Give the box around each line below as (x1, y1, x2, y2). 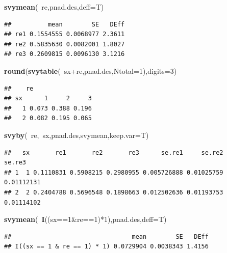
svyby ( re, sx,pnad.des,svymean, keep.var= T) (4, 129, 149, 140)
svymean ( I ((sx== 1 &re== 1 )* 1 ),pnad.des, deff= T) (4, 214, 167, 224)
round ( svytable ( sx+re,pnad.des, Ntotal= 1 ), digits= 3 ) (4, 65, 177, 76)
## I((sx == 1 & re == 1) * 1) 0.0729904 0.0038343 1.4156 (4, 243, 209, 250)
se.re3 (4, 159, 26, 166)
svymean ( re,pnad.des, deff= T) (4, 2, 104, 12)
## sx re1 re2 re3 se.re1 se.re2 (4, 149, 223, 156)
